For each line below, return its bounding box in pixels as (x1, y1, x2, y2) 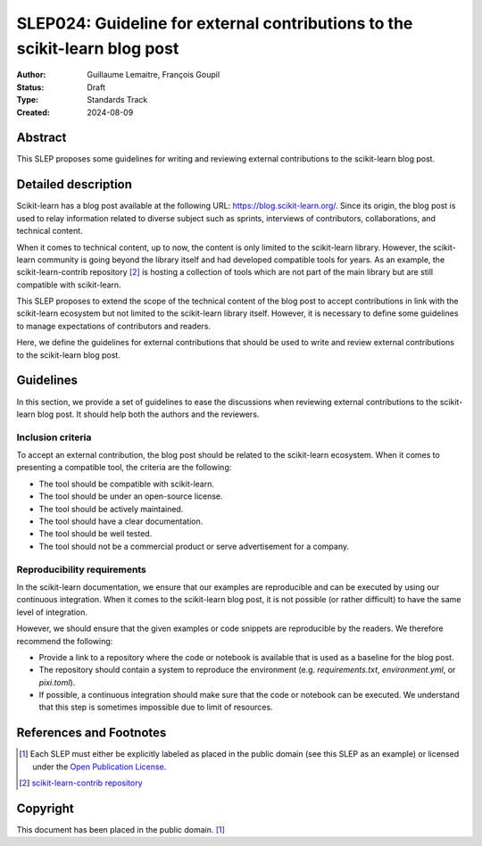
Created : (16, 107, 51, 118)
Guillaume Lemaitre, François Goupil (87, 70, 220, 80)
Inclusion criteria (16, 431, 92, 444)
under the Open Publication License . (32, 761, 167, 772)
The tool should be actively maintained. (38, 503, 184, 514)
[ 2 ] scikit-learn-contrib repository (19, 777, 143, 789)
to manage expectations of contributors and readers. (16, 320, 212, 331)
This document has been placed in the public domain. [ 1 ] (16, 825, 225, 835)
